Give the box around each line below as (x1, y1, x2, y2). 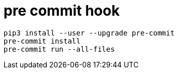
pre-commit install (4, 36, 81, 45)
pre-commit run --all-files (4, 45, 115, 53)
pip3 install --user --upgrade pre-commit (4, 28, 175, 37)
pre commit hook (4, 2, 120, 19)
